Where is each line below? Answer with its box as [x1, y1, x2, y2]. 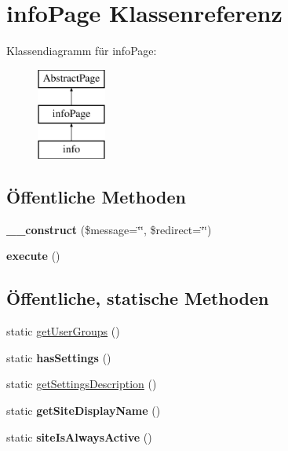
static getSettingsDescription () [6, 376, 157, 392]
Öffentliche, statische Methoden [6, 286, 269, 310]
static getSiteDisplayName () [6, 402, 161, 419]
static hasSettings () [6, 349, 111, 365]
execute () [6, 247, 60, 264]
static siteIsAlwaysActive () [6, 428, 152, 445]
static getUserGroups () [6, 323, 120, 339]
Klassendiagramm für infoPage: [6, 42, 157, 59]
